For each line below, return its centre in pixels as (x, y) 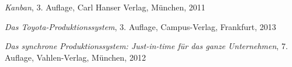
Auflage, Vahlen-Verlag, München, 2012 (75, 57)
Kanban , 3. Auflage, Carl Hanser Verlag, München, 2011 (105, 7)
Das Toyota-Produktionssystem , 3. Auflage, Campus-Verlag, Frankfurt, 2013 (140, 26)
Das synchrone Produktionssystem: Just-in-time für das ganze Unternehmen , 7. (146, 46)
